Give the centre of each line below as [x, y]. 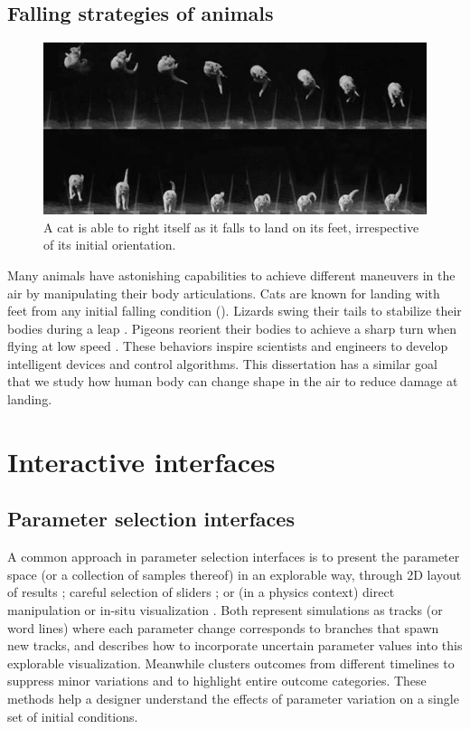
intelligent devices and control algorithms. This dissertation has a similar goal [222, 363]
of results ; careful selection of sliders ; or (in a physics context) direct [201, 592]
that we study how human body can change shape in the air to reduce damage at [233, 381]
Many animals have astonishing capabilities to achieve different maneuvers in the [231, 275]
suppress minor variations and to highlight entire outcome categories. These [217, 681]
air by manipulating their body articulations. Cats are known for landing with [224, 293]
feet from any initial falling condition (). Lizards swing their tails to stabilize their [235, 311]
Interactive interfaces [141, 461]
